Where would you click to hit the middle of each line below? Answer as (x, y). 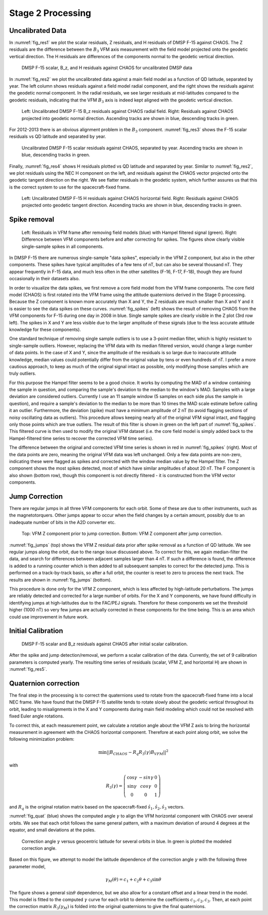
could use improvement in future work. (49, 616)
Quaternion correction (44, 683)
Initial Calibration (36, 631)
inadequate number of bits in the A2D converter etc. (63, 522)
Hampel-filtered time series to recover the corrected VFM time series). (81, 438)
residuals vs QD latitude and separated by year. (58, 136)
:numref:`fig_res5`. (28, 669)
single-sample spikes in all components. (63, 246)
